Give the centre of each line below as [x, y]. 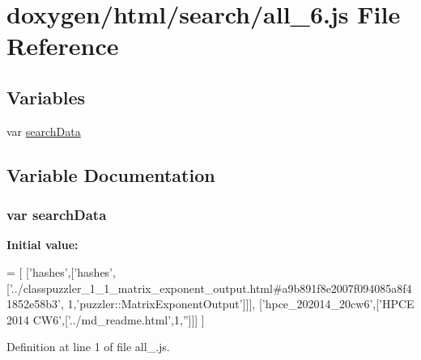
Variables [46, 97]
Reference [63, 46]
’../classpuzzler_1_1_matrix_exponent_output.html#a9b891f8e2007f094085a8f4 [210, 288]
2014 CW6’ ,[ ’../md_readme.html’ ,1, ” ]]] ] [106, 319]
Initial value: [43, 245]
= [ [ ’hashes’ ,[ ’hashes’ [60, 271]
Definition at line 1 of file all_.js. [88, 347]
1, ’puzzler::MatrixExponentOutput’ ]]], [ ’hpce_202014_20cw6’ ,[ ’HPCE [241, 304]
